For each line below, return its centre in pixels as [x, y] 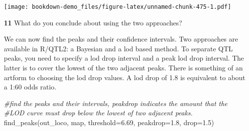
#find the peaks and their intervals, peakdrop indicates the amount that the [116, 103]
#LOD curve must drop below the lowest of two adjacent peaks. [98, 113]
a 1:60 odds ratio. [30, 87]
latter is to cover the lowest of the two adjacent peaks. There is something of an [124, 68]
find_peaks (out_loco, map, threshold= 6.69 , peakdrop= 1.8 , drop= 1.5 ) [109, 122]
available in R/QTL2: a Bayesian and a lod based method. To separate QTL [118, 48]
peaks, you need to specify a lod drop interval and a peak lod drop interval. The [124, 58]
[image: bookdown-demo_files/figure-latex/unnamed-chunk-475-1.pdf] [118, 7]
